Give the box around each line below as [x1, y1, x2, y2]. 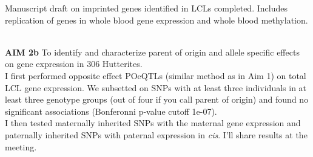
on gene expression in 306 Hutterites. [5, 57, 143, 70]
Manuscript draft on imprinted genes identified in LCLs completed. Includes [5, 2, 288, 14]
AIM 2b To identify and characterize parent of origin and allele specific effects [5, 45, 300, 58]
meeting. [5, 140, 37, 153]
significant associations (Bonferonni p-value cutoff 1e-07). [5, 104, 217, 117]
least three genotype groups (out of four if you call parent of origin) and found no [5, 93, 309, 106]
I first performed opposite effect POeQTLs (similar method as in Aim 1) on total [5, 69, 306, 82]
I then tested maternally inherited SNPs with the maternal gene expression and [5, 117, 301, 129]
